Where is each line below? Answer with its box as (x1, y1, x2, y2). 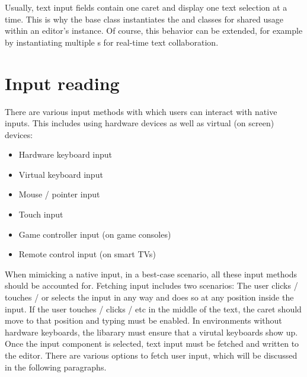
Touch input (18, 208, 63, 221)
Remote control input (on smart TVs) (18, 248, 156, 260)
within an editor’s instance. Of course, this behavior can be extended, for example (5, 24, 303, 37)
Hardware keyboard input (18, 148, 113, 161)
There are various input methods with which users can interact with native (5, 105, 277, 117)
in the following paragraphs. (5, 360, 107, 373)
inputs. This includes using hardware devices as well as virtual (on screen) (5, 117, 274, 129)
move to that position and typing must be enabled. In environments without (5, 314, 282, 327)
